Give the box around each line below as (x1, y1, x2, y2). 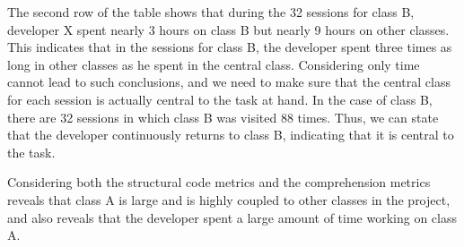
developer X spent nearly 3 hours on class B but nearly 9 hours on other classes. (7, 20, 450, 38)
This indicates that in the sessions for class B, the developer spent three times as (7, 38, 452, 56)
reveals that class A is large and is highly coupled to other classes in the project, (7, 190, 451, 209)
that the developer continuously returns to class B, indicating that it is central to (7, 125, 454, 144)
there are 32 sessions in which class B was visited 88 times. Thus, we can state (7, 107, 439, 126)
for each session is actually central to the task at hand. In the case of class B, (7, 89, 433, 108)
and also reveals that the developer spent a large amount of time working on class (7, 208, 458, 226)
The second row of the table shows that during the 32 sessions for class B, (7, 3, 415, 21)
